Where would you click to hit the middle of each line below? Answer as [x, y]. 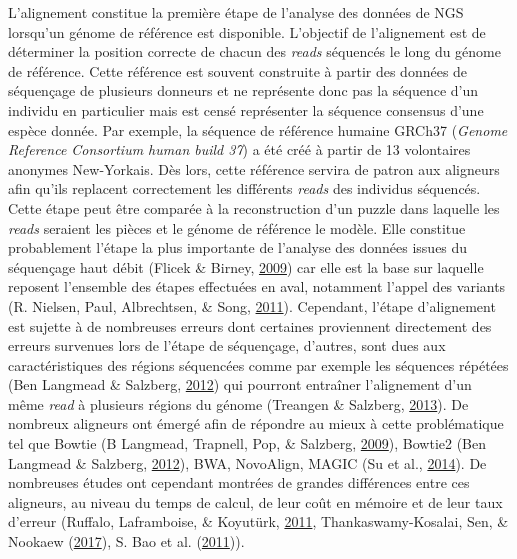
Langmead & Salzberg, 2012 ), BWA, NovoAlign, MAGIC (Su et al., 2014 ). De [247, 462]
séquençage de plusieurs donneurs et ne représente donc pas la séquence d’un [243, 90]
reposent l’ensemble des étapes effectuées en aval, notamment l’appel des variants [257, 286]
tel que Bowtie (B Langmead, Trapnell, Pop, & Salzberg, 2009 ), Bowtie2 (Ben [247, 443]
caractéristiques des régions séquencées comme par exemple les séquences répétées [258, 364]
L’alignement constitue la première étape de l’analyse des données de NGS [236, 12]
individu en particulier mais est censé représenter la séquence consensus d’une [246, 109]
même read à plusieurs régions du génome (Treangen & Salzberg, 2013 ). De [238, 403]
